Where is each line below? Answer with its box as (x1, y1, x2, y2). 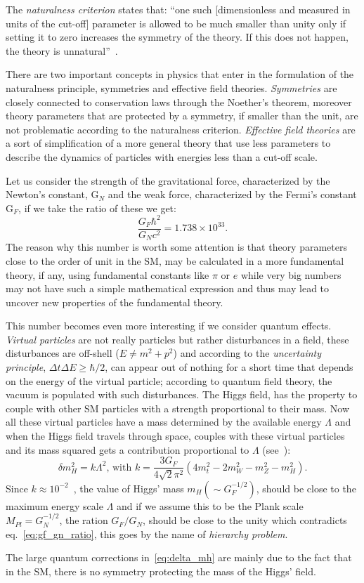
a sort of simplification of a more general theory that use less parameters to (6, 136, 331, 150)
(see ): (262, 442, 291, 457)
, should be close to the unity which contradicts (143, 513, 347, 528)
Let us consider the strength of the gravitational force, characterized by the (6, 173, 330, 188)
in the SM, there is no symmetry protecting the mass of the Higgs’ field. (6, 563, 316, 578)
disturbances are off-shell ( (6, 346, 119, 360)
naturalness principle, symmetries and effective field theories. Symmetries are (6, 80, 337, 95)
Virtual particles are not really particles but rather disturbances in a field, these (6, 332, 349, 346)
